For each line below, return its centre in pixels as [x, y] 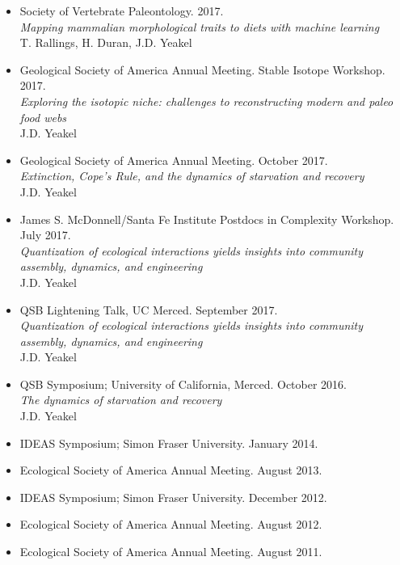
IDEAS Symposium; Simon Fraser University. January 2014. [169, 443]
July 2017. [45, 235]
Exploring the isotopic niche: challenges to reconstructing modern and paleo [206, 101]
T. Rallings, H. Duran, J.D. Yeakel [106, 42]
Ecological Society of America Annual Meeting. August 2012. [171, 524]
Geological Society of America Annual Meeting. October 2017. [174, 160]
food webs [43, 117]
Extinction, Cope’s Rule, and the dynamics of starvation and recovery [192, 176]
